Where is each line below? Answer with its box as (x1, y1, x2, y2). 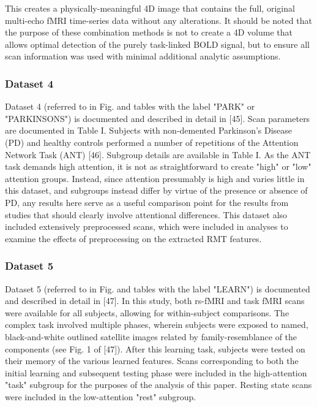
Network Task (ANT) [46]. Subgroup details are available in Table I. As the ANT (5, 148, 311, 161)
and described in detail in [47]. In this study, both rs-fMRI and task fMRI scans (5, 294, 305, 307)
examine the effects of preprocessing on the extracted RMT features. (5, 232, 262, 245)
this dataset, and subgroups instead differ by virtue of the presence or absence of (5, 184, 308, 197)
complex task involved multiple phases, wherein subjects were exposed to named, (5, 318, 308, 331)
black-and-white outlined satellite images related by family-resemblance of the (5, 330, 297, 343)
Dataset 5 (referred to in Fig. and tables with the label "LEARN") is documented (5, 282, 310, 295)
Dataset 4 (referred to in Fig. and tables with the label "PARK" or (5, 100, 255, 113)
